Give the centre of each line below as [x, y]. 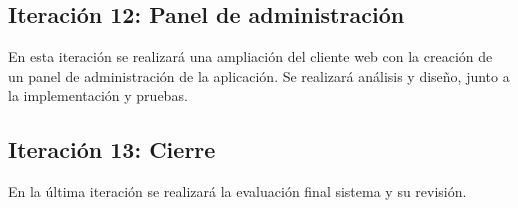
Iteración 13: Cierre [112, 149]
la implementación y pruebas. [98, 95]
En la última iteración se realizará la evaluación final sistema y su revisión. [237, 191]
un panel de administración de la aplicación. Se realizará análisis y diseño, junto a [259, 75]
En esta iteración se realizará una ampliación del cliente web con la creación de [250, 56]
